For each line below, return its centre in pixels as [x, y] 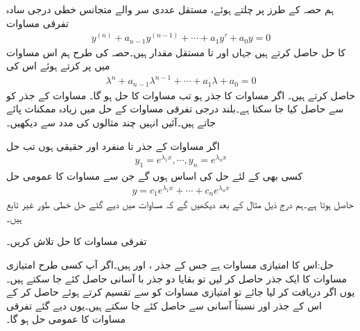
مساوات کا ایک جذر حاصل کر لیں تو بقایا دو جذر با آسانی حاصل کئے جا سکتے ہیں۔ [177, 278]
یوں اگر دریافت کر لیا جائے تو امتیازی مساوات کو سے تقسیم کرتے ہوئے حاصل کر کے [181, 292]
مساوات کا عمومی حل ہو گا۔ [66, 319]
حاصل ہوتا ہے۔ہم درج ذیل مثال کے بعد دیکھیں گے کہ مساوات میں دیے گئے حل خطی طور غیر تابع [180, 204]
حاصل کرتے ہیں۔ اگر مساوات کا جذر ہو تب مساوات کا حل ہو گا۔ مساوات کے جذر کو [181, 95]
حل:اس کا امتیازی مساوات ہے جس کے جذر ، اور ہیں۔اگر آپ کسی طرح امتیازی [170, 265]
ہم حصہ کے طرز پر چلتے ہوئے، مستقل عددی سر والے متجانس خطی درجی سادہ [170, 9]
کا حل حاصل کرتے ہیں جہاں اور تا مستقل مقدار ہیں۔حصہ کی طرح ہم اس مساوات [176, 52]
